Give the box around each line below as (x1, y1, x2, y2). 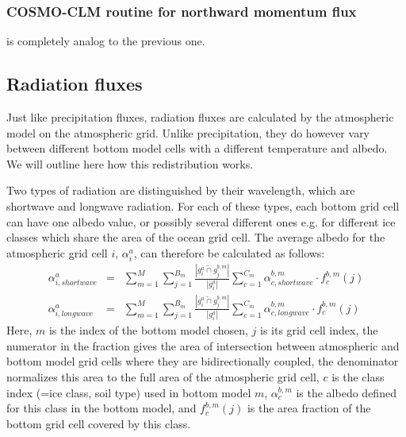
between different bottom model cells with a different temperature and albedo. (6, 140, 388, 157)
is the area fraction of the (247, 400, 371, 416)
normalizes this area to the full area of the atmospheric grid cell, (6, 369, 320, 385)
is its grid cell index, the (260, 322, 378, 338)
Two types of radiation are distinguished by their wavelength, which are (6, 182, 355, 199)
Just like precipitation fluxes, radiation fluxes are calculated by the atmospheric (6, 109, 394, 126)
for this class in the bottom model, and (6, 400, 197, 416)
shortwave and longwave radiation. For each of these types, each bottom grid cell (6, 197, 400, 214)
